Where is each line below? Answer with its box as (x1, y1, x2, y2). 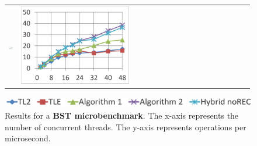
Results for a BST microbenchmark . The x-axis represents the (5, 109, 239, 121)
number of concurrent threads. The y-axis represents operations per (5, 120, 246, 133)
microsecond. (5, 132, 51, 144)
